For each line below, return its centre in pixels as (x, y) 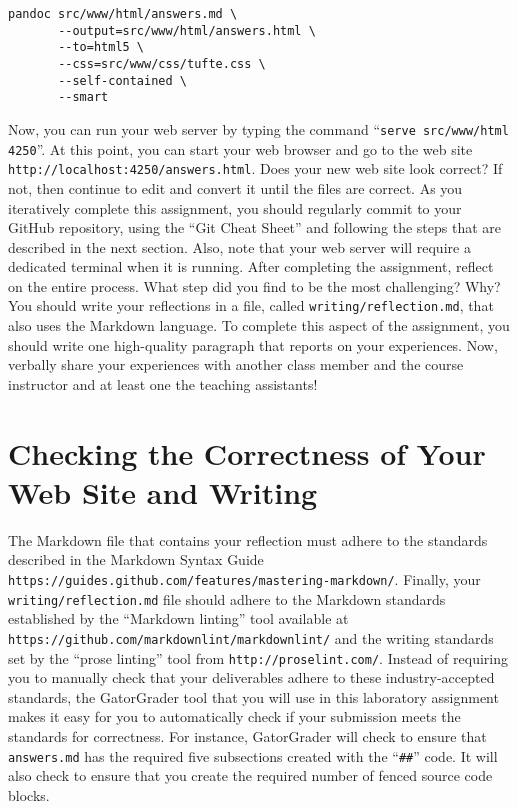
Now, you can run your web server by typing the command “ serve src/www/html (258, 128)
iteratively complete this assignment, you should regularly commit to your (235, 207)
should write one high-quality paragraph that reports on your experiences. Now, (253, 344)
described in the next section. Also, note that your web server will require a (239, 246)
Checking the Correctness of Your (247, 452)
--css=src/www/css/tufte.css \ (162, 63)
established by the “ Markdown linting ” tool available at (178, 618)
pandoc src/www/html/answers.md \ (123, 14)
